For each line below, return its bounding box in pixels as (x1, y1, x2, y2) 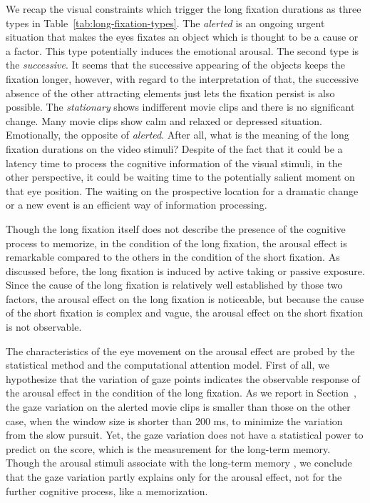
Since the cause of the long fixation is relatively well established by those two (6, 277, 343, 292)
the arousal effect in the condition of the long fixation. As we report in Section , (6, 385, 356, 400)
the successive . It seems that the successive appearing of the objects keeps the (6, 57, 346, 72)
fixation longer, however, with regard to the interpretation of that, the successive (6, 71, 359, 86)
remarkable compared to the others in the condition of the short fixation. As (6, 249, 340, 264)
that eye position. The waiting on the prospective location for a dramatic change (6, 183, 359, 198)
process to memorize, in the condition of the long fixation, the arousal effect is (6, 235, 347, 250)
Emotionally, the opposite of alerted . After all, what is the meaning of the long (6, 127, 349, 142)
